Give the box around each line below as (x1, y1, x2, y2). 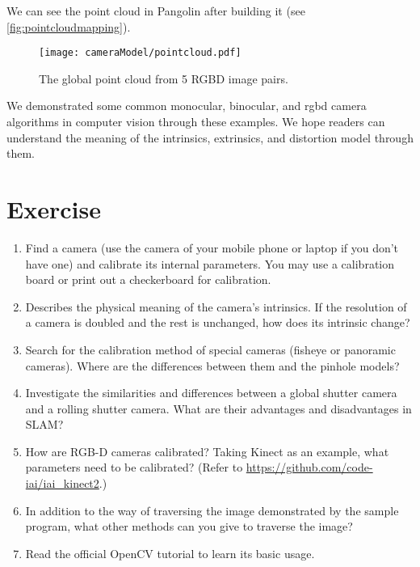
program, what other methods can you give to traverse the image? (25, 518, 353, 535)
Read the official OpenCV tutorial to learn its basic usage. (25, 544, 315, 561)
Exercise (6, 193, 101, 225)
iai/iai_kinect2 (25, 475, 99, 492)
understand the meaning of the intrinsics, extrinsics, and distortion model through (6, 129, 414, 146)
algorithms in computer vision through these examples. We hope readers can (6, 113, 385, 130)
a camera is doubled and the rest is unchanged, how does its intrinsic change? (25, 314, 410, 331)
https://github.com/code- (246, 459, 373, 476)
